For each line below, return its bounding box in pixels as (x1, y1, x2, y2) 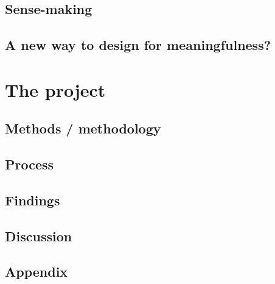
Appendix (5, 262, 68, 281)
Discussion (5, 226, 72, 245)
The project (5, 77, 106, 102)
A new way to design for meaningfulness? (5, 35, 271, 54)
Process (5, 155, 54, 174)
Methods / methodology (5, 119, 161, 138)
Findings (5, 190, 60, 209)
